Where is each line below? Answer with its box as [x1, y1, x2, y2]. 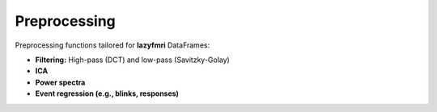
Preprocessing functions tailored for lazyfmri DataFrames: [15, 40, 210, 50]
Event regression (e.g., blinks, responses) [35, 89, 180, 98]
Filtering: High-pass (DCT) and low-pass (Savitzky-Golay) [35, 55, 230, 64]
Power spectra [35, 77, 86, 87]
